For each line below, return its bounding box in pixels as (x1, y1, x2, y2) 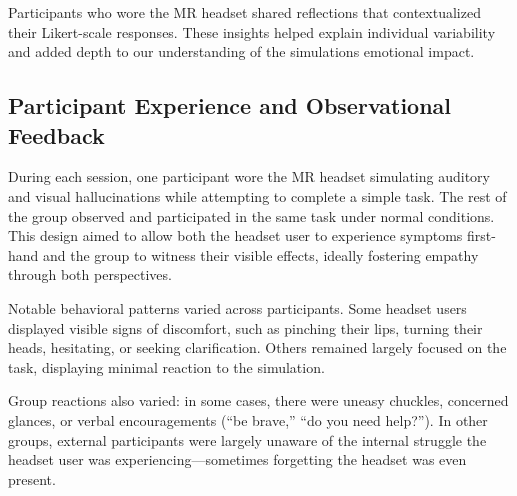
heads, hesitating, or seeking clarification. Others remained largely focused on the (8, 337, 507, 358)
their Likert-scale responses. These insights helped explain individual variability (8, 21, 496, 42)
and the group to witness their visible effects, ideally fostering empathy (43, 244, 479, 265)
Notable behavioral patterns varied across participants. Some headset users (8, 297, 467, 318)
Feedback (8, 119, 105, 150)
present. (8, 468, 56, 489)
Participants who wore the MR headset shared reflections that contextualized (8, 2, 481, 22)
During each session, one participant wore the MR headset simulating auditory (8, 166, 490, 187)
